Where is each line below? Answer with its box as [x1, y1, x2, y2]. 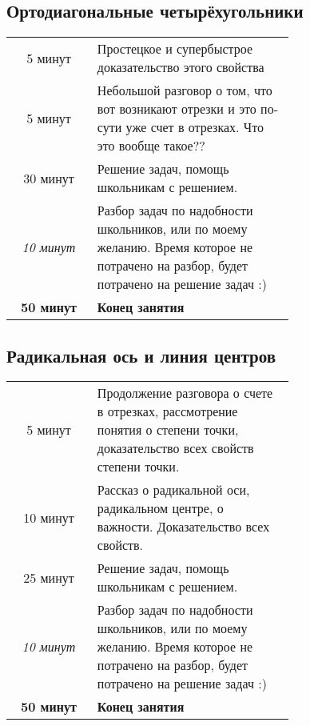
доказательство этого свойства [97, 58, 264, 77]
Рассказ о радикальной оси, [97, 480, 250, 499]
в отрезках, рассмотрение [97, 402, 238, 421]
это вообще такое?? [97, 136, 205, 155]
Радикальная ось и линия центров [6, 343, 276, 367]
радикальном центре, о [97, 499, 224, 518]
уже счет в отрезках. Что [125, 118, 264, 137]
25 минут [23, 568, 74, 587]
